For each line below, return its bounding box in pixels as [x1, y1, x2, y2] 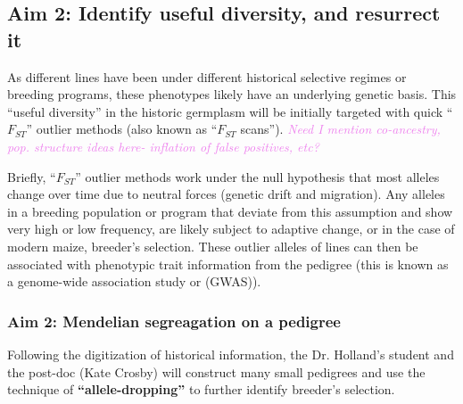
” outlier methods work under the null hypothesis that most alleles [75, 167, 440, 186]
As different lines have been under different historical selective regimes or [7, 67, 407, 86]
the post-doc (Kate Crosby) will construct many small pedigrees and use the [7, 362, 426, 381]
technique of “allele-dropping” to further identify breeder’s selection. [7, 380, 395, 399]
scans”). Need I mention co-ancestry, [240, 120, 441, 138]
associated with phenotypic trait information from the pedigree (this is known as [7, 254, 449, 273]
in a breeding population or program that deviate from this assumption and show [7, 202, 453, 220]
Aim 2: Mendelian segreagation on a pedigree [7, 309, 341, 332]
